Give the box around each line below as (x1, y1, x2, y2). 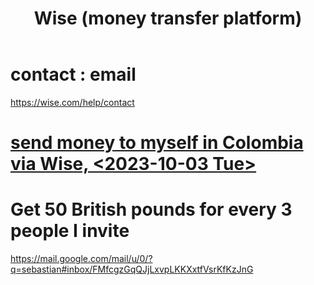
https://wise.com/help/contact (10, 96, 135, 108)
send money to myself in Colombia (10, 132, 304, 154)
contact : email (10, 63, 137, 86)
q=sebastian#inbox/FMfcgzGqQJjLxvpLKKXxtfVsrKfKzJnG (10, 263, 254, 276)
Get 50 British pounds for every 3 (10, 198, 293, 221)
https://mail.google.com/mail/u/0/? (10, 253, 153, 265)
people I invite (10, 220, 130, 242)
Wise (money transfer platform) (33, 7, 303, 30)
